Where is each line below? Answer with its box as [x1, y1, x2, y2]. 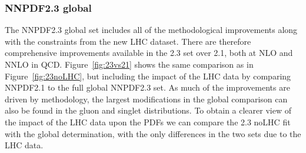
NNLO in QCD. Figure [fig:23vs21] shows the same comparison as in [5, 58, 254, 70]
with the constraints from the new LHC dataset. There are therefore [5, 35, 251, 47]
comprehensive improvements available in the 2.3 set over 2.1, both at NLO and [5, 46, 293, 59]
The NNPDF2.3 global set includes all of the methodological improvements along [5, 24, 298, 36]
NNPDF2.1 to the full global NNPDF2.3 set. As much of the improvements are [5, 81, 290, 94]
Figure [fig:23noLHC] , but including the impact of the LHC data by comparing [5, 69, 291, 82]
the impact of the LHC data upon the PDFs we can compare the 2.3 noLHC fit [5, 115, 291, 128]
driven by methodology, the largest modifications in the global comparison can [5, 92, 288, 105]
